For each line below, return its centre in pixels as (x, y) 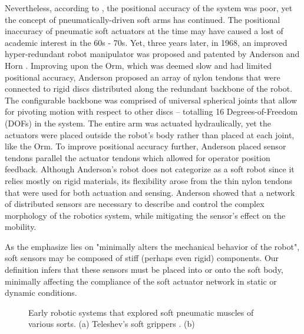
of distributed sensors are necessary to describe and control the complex (135, 204)
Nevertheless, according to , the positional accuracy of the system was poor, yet (149, 8)
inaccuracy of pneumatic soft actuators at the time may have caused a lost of (144, 31)
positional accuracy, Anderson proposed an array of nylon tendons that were (143, 77)
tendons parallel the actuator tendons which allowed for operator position (138, 157)
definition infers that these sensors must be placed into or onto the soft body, (144, 270)
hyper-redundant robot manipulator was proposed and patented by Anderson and (152, 54)
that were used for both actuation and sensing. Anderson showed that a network (150, 192)
